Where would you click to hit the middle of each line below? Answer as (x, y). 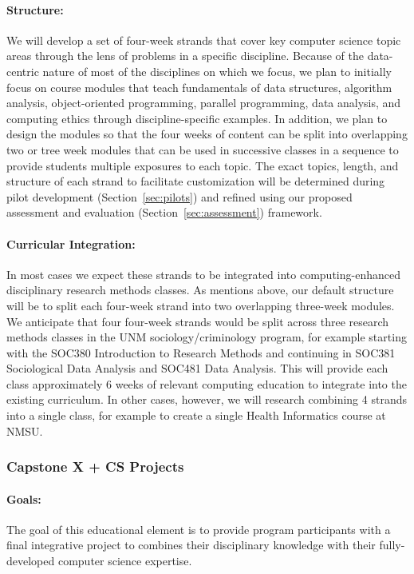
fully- (392, 545)
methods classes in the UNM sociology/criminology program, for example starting (207, 337)
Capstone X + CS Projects (95, 466)
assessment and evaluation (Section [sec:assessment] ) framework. (164, 212)
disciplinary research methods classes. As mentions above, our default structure (200, 290)
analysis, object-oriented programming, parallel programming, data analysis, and (204, 103)
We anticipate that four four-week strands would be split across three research (198, 321)
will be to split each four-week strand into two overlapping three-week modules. (201, 305)
